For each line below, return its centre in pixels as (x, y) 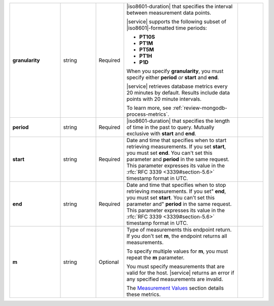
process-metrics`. (148, 114)
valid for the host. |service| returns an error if (180, 273)
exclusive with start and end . (161, 133)
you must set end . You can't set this (169, 153)
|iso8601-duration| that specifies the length (178, 121)
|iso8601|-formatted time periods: (167, 28)
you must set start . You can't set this (171, 198)
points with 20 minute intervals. (164, 99)
